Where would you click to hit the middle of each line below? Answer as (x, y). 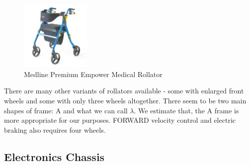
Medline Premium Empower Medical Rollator (93, 74)
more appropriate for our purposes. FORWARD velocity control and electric (120, 120)
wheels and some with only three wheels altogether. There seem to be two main (125, 100)
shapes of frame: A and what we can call (66, 110)
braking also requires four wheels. (55, 129)
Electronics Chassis (54, 156)
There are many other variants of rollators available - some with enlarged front (124, 91)
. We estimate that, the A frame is (186, 110)
